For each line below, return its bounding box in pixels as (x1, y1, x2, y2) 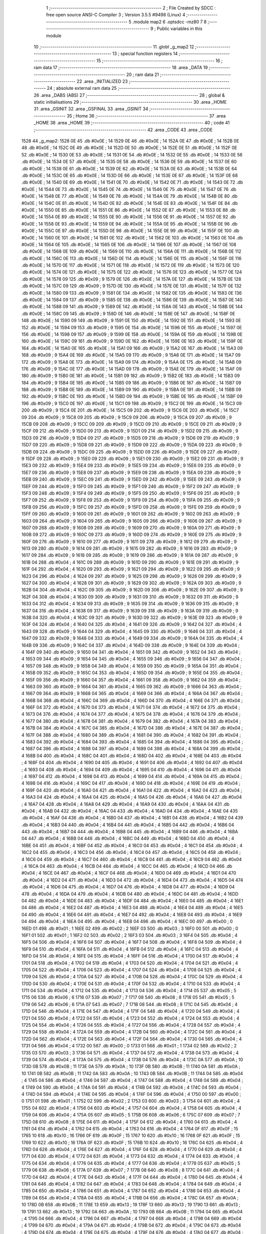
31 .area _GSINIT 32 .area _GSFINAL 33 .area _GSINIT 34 (33, 106, 149, 112)
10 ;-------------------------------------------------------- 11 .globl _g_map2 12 (33, 43, 195, 49)
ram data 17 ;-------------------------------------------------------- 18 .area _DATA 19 (33, 65, 208, 71)
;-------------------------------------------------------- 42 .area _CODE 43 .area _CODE (33, 126, 213, 133)
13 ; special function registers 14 (112, 51, 178, 57)
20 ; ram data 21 (126, 72, 160, 77)
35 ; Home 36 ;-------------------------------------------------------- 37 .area (66, 113, 226, 118)
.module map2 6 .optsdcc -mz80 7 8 (132, 19, 207, 25)
